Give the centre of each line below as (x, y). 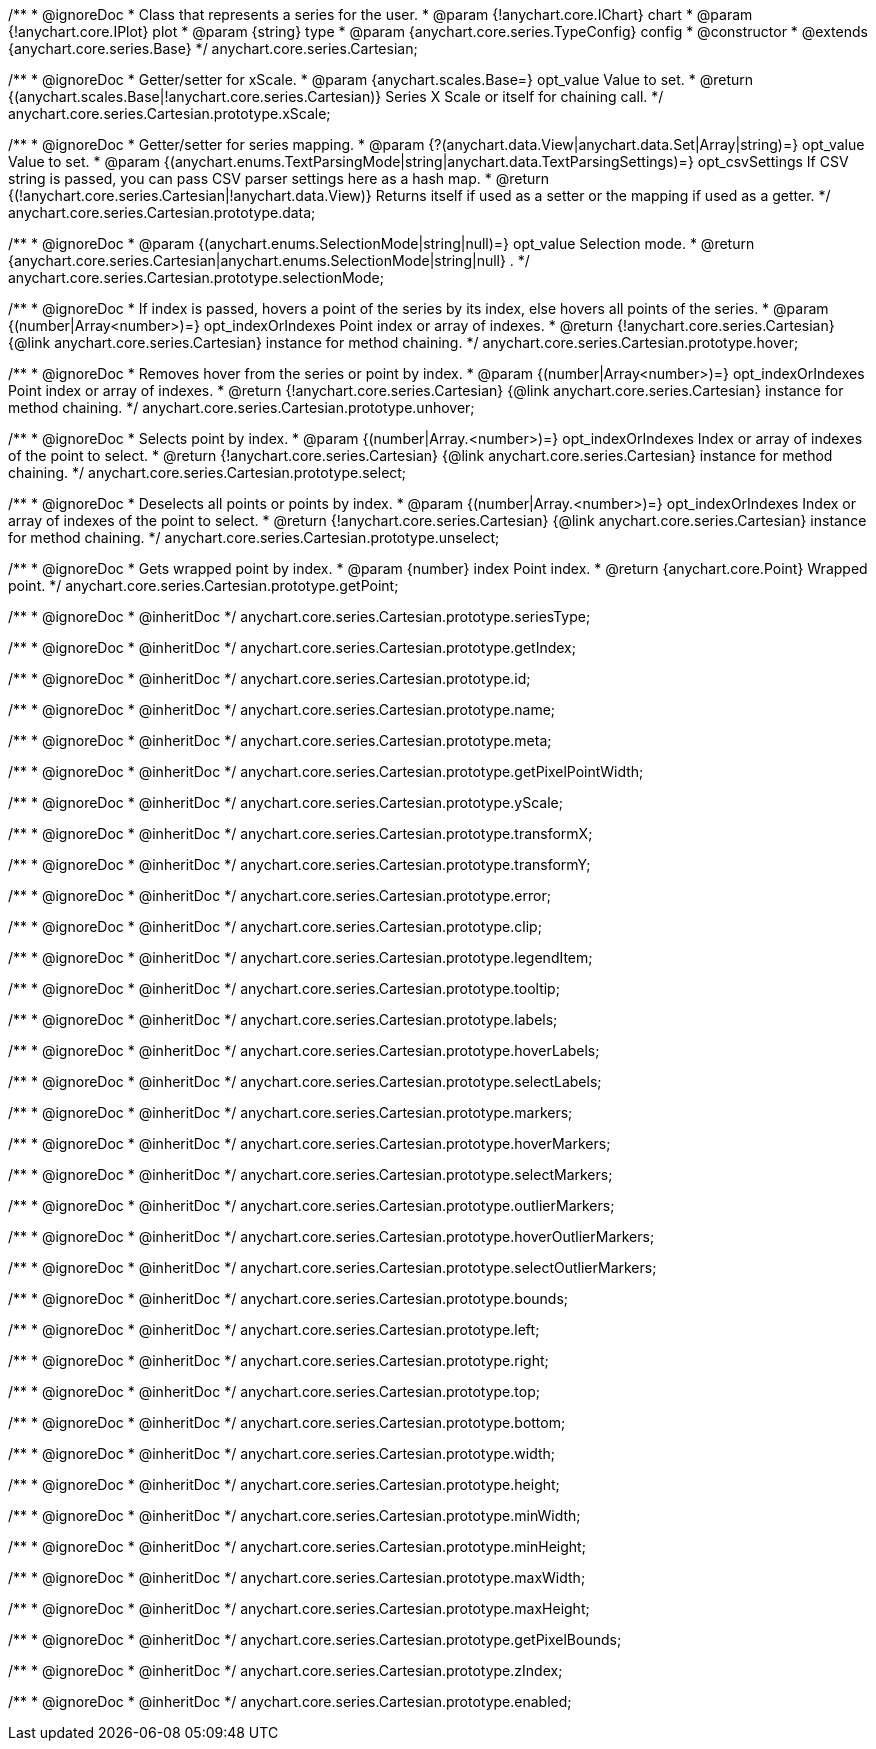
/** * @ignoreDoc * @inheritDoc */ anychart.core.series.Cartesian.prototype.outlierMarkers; (311, 1205)
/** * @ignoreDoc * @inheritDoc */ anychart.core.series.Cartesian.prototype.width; (282, 1453)
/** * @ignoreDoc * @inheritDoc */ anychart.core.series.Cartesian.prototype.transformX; (300, 833)
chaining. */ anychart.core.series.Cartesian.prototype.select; (207, 472)
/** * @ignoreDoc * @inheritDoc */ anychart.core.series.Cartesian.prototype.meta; (280, 740)
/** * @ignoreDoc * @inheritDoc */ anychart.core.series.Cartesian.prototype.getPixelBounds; (315, 1639)
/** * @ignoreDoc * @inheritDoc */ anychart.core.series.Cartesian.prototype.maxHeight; (299, 1608)
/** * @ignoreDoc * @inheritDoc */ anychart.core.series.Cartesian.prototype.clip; (275, 926)
